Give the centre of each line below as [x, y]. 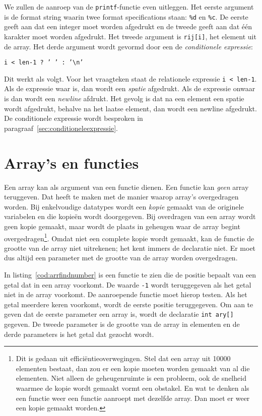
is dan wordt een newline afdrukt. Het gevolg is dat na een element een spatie [124, 98]
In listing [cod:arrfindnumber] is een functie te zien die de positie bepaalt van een [130, 274]
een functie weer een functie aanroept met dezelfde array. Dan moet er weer [133, 398]
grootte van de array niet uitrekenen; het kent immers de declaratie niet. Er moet [130, 248]
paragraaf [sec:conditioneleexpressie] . [61, 128]
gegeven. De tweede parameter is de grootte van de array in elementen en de [122, 324]
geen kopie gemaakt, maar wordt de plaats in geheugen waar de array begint [122, 226]
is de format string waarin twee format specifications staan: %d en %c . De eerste [126, 16]
